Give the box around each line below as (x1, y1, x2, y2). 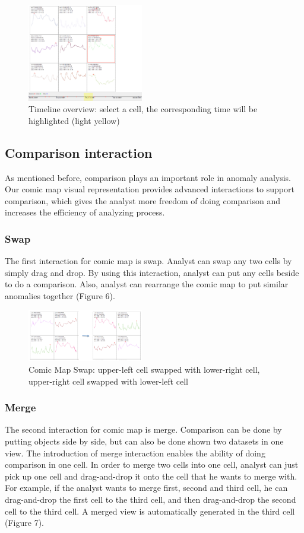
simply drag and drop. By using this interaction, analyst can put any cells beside (5, 266, 299, 278)
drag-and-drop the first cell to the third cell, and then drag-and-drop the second (5, 493, 296, 505)
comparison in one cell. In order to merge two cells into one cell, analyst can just (5, 458, 299, 471)
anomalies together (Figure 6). (5, 289, 115, 302)
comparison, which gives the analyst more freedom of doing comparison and (5, 194, 281, 207)
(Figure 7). (5, 516, 44, 529)
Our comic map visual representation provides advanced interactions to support (5, 183, 294, 195)
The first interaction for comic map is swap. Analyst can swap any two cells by (5, 255, 292, 267)
